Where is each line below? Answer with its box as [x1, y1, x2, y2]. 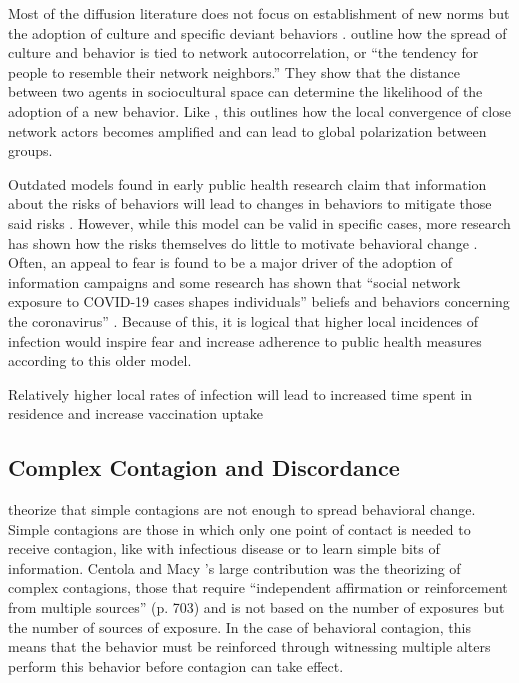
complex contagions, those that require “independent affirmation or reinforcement [8, 577, 508, 598]
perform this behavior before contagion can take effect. [8, 655, 344, 676]
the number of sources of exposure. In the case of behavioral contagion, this [8, 616, 471, 637]
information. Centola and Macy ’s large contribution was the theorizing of [8, 557, 461, 578]
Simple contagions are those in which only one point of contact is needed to [8, 518, 471, 539]
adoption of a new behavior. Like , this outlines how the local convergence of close [8, 100, 511, 121]
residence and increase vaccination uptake [8, 403, 263, 424]
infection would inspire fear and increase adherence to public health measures [8, 330, 482, 351]
